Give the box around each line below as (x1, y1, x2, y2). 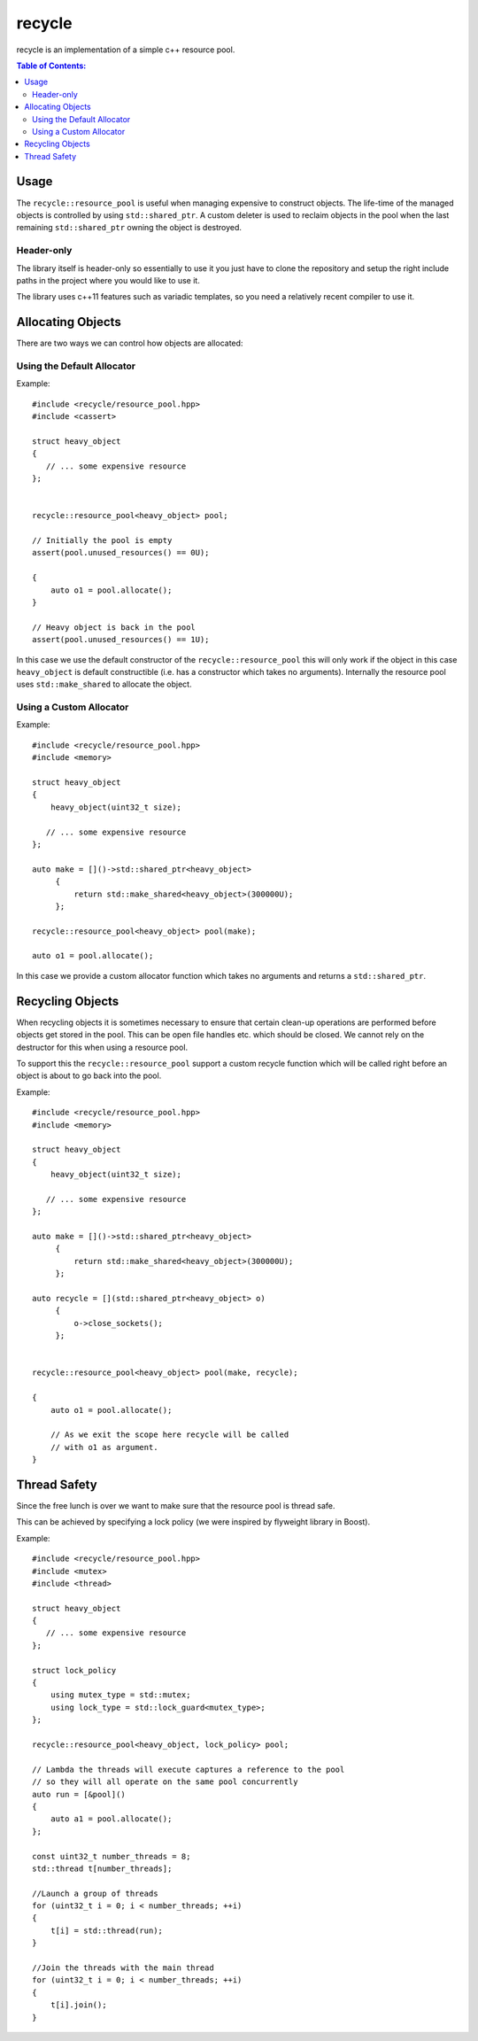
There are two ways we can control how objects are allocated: (16, 338, 243, 349)
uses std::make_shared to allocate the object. (16, 679, 192, 690)
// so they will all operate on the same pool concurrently (32, 1777, 298, 1787)
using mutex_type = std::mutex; (50, 1690, 191, 1700)
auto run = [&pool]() (32, 1789, 126, 1799)
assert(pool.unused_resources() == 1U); (32, 634, 210, 645)
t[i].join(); (50, 2000, 107, 2010)
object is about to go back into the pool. (16, 1070, 162, 1081)
